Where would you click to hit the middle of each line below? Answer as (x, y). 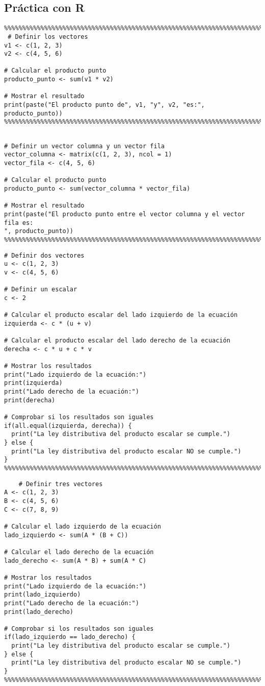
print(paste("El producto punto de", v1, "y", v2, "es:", (104, 105)
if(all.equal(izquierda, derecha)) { (68, 426)
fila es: (19, 223)
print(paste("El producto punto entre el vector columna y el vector (125, 214)
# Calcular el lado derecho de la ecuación (79, 552)
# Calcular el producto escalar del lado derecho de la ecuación (117, 341)
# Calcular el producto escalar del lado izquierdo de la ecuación (121, 315)
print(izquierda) (33, 383)
